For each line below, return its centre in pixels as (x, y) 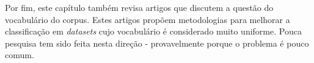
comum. (20, 55)
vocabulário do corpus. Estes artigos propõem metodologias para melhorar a (148, 19)
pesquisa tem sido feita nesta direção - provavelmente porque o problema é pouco (157, 43)
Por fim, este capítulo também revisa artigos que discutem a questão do (139, 7)
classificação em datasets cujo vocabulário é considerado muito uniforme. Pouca (153, 31)
